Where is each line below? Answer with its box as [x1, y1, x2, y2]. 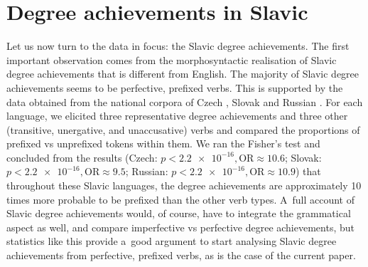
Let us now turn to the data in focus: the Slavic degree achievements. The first [6, 38, 350, 53]
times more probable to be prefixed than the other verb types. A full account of [6, 192, 355, 206]
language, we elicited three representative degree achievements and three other [6, 108, 348, 123]
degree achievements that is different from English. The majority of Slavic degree [6, 66, 359, 81]
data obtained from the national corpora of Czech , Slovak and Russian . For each [6, 94, 363, 109]
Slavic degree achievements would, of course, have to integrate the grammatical [6, 206, 351, 221]
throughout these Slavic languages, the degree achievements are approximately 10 [6, 178, 362, 193]
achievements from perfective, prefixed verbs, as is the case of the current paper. [6, 248, 356, 263]
